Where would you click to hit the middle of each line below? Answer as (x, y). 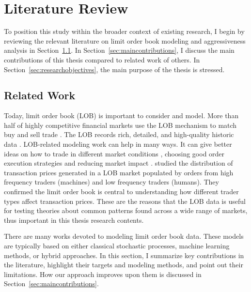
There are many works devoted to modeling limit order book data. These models (124, 236)
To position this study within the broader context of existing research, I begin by (124, 31)
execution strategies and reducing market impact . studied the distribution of (118, 163)
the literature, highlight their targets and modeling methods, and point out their (124, 265)
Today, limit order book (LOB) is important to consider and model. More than (121, 115)
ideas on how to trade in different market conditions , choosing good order (114, 153)
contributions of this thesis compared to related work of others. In (102, 59)
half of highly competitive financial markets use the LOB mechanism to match (120, 125)
